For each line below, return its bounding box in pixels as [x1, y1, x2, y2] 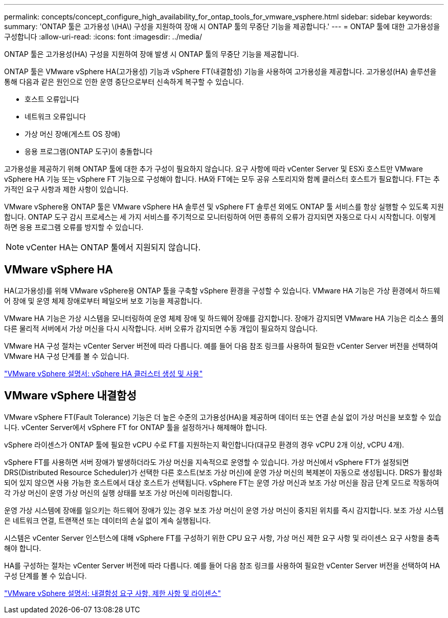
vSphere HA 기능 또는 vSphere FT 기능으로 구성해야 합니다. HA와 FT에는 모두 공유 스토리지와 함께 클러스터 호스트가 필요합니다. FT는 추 [4, 175, 440, 183]
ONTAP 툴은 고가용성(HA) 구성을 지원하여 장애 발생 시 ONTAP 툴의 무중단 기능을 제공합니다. [4, 50, 299, 58]
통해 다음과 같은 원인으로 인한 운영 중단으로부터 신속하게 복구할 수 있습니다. [4, 77, 244, 86]
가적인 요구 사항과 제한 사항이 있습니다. [4, 185, 128, 194]
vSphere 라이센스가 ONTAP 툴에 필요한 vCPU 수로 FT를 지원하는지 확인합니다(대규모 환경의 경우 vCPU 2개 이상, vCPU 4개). [4, 440, 405, 449]
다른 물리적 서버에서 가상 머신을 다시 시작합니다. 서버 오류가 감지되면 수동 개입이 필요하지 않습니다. [4, 324, 318, 333]
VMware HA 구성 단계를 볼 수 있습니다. [4, 351, 129, 360]
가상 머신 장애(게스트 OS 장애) [25, 130, 121, 138]
